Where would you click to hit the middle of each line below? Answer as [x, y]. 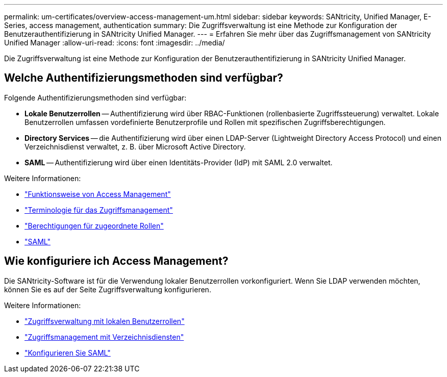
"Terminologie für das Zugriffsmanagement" [99, 210]
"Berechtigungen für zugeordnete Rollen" [94, 225]
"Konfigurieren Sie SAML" [68, 353]
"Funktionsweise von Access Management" [98, 194]
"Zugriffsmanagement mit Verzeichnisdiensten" [104, 337]
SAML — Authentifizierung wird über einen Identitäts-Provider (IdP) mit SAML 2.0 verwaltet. [179, 162]
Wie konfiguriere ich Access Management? [116, 261]
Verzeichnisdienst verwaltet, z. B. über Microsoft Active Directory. [135, 146]
